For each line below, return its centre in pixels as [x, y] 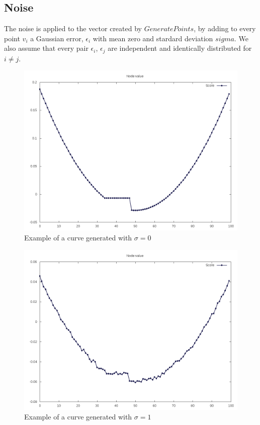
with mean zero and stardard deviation [153, 38]
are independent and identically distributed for [180, 48]
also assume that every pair [46, 48]
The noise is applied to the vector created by [73, 28]
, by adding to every [225, 28]
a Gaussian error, [57, 38]
